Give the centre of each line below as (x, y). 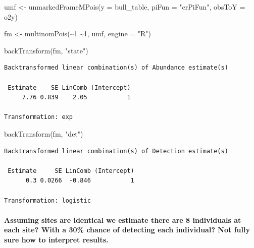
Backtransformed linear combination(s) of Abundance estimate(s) (116, 68)
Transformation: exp (39, 117)
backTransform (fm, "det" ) (44, 133)
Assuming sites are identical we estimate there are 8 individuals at (123, 220)
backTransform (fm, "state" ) (46, 50)
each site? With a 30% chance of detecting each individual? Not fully (127, 230)
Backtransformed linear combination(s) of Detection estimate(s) (116, 151)
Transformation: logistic (47, 200)
